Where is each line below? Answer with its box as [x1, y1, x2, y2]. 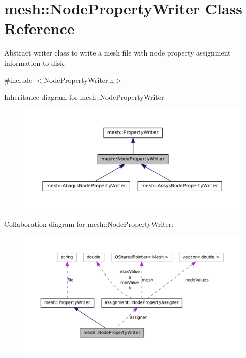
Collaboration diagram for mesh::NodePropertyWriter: [4, 218, 174, 229]
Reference [4, 18, 75, 39]
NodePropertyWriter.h [44, 74, 114, 85]
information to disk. [4, 57, 66, 68]
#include [4, 74, 33, 85]
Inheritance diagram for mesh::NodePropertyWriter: [4, 92, 166, 102]
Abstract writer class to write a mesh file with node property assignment [4, 47, 231, 58]
